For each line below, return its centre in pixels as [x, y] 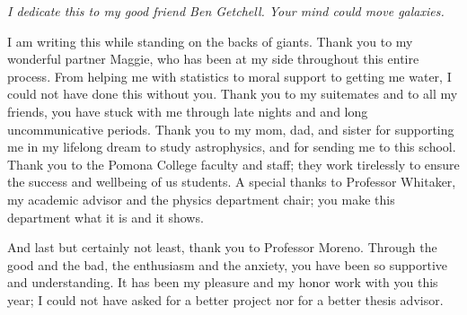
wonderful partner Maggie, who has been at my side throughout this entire [213, 59]
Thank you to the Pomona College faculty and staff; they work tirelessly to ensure [233, 164]
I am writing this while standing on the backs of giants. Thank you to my [210, 41]
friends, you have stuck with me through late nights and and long [188, 111]
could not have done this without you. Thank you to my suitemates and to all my [233, 94]
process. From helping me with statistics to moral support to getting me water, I [229, 76]
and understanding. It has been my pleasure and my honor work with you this [223, 282]
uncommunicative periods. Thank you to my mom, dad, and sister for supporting [231, 129]
